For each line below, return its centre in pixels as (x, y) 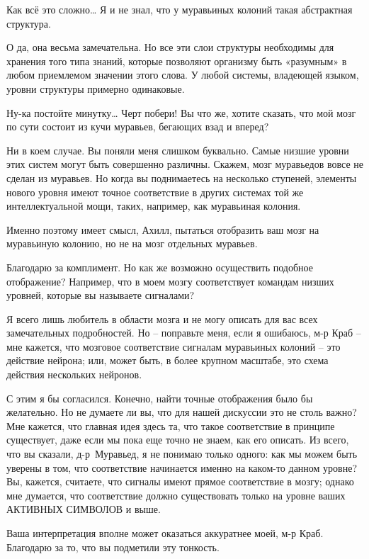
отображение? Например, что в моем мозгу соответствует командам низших (170, 281)
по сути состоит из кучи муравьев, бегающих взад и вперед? (138, 126)
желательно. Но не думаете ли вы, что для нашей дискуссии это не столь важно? (182, 412)
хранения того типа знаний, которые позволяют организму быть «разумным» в (177, 61)
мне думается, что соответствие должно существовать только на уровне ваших (176, 495)
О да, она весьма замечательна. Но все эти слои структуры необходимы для (170, 47)
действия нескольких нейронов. (74, 374)
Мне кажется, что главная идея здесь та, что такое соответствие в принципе (171, 425)
